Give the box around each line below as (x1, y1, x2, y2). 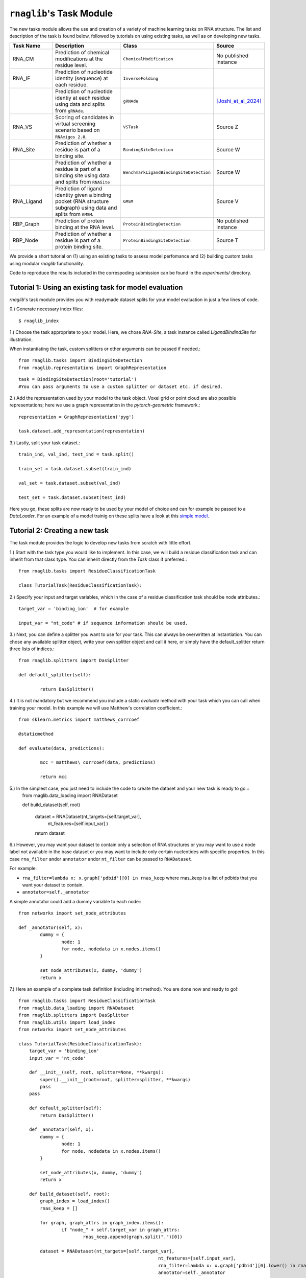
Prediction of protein (55, 217, 105, 224)
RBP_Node (12, 237, 38, 244)
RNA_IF (12, 75, 31, 82)
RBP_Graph (12, 220, 40, 227)
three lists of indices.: (9, 646, 55, 652)
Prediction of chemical (55, 49, 110, 56)
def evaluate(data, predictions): (18, 745, 105, 751)
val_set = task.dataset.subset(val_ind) (18, 480, 121, 486)
